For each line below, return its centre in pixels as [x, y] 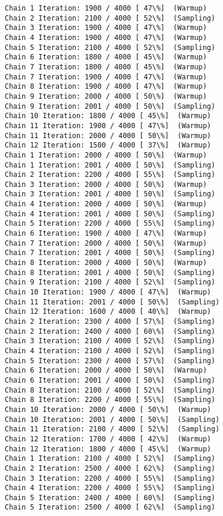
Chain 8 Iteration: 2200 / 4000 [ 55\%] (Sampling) [110, 400]
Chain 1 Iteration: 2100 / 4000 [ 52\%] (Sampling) [110, 459]
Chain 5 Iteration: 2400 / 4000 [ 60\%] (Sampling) [110, 497]
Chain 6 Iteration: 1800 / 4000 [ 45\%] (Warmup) [106, 57]
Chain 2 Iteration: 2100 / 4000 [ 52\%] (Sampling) [110, 18]
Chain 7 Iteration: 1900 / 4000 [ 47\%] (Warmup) [106, 77]
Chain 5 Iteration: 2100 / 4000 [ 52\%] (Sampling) [110, 47]
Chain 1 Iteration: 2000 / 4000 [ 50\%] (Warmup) [106, 155]
